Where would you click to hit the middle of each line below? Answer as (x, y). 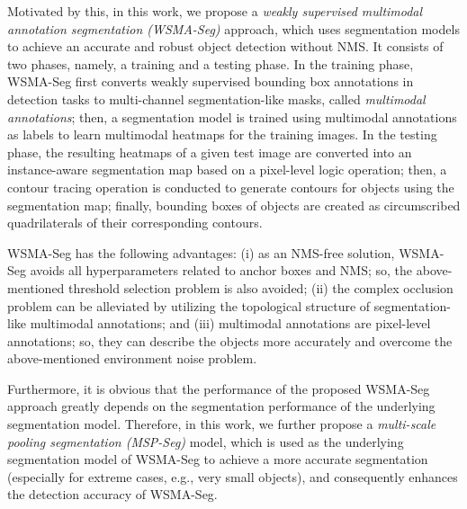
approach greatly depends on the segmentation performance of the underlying (221, 406)
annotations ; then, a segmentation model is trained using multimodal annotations (232, 116)
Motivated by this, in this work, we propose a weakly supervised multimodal (215, 11)
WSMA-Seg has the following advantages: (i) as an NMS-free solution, (201, 252)
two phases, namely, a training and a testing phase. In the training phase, (211, 63)
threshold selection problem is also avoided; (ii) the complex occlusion (261, 287)
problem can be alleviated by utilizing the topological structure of (189, 305)
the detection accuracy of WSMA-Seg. (112, 494)
